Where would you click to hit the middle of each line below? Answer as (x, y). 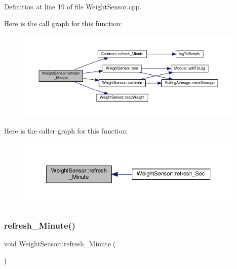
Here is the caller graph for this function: (66, 130)
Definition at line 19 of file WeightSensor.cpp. (73, 6)
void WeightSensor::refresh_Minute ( (60, 243)
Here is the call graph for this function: (63, 23)
